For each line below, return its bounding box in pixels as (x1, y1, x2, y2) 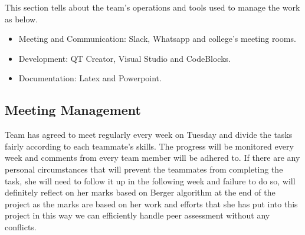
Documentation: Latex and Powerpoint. (18, 72, 162, 84)
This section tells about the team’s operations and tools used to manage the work (5, 1, 300, 13)
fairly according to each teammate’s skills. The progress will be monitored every (5, 140, 294, 152)
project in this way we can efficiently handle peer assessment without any (5, 209, 270, 221)
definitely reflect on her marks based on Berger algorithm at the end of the (5, 186, 276, 198)
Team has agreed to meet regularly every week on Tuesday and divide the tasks (5, 128, 293, 141)
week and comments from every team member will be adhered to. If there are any (5, 151, 300, 164)
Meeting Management (5, 101, 141, 119)
